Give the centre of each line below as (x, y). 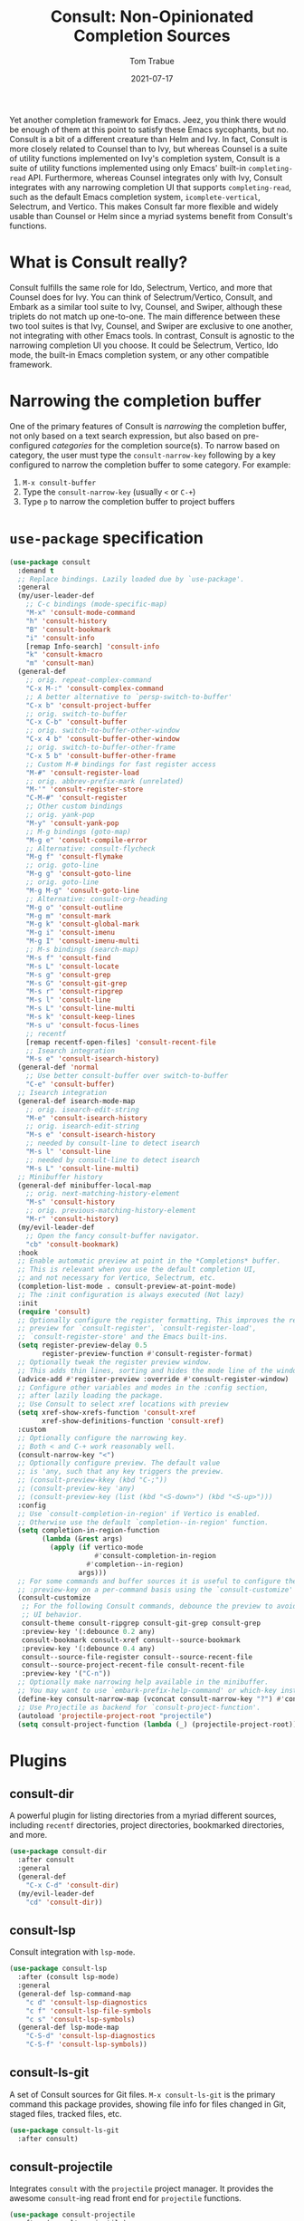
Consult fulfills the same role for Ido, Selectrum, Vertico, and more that (141, 287)
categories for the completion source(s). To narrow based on (166, 445)
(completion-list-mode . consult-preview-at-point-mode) (127, 1286)
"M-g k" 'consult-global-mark (83, 924)
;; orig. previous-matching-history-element (111, 1211)
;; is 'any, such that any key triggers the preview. (121, 1472)
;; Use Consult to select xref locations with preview (123, 1404)
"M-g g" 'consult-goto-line (78, 874)
